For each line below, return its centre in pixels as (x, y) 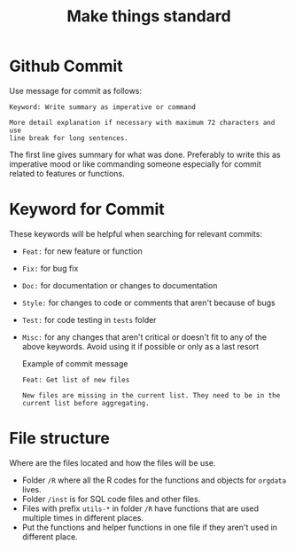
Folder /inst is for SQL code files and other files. (111, 499)
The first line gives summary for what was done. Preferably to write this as (145, 154)
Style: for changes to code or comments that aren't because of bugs (149, 303)
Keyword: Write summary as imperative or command (103, 107)
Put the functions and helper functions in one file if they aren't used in (149, 527)
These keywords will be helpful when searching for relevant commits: (136, 233)
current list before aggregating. (85, 403)
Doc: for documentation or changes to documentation (120, 285)
